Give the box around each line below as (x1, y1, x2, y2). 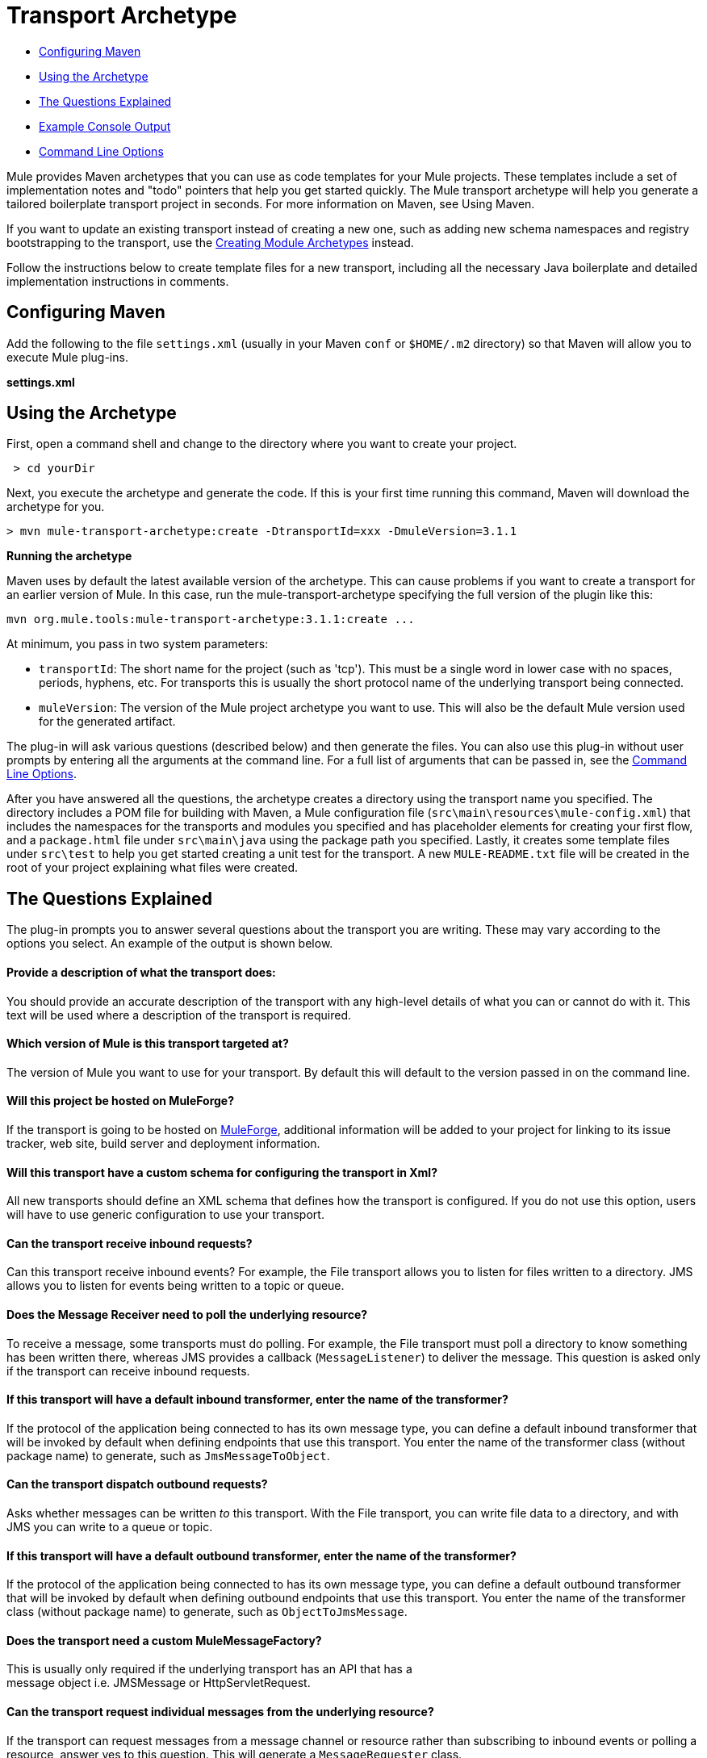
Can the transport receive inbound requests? (6, 1236, 253, 1250)
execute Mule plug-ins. (6, 350, 128, 364)
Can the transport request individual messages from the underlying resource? (6, 1705, 434, 1719)
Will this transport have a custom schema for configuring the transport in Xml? (6, 1165, 437, 1179)
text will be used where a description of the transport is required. (6, 1007, 351, 1022)
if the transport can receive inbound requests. (6, 1363, 250, 1378)
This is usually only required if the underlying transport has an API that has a (6, 1662, 412, 1676)
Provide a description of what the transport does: (6, 965, 276, 979)
